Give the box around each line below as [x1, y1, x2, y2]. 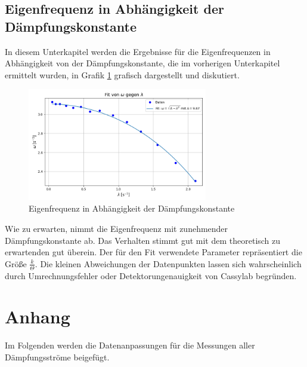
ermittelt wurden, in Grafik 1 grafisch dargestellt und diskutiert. [5, 68, 240, 81]
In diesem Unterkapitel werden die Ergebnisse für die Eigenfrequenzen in [5, 45, 271, 57]
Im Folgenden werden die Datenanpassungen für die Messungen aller [5, 339, 255, 351]
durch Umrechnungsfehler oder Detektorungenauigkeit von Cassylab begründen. [5, 269, 297, 282]
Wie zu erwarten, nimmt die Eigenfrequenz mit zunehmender [5, 222, 228, 235]
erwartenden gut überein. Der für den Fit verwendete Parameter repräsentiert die [5, 246, 302, 258]
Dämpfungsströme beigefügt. [5, 350, 110, 363]
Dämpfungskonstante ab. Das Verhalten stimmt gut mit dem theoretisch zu [5, 234, 281, 246]
